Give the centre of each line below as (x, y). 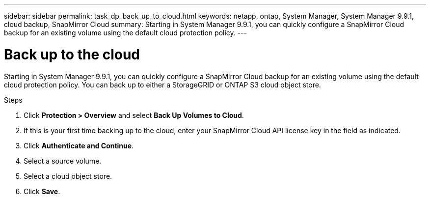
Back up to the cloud (72, 54)
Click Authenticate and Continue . (79, 145)
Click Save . (42, 191)
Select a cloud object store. (68, 176)
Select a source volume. (63, 161)
